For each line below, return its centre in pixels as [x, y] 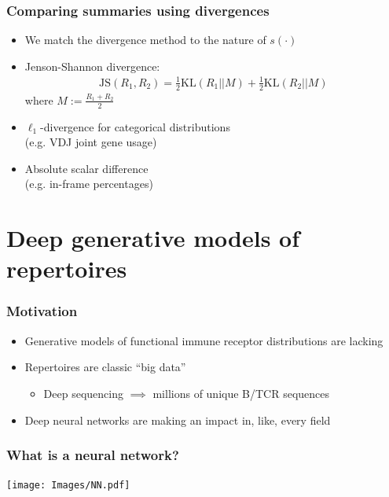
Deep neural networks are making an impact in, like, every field [178, 420]
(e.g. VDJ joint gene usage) [91, 142]
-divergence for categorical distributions [135, 126]
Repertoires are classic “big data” [105, 367]
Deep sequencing [83, 393]
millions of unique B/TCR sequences [241, 393]
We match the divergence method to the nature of [145, 40]
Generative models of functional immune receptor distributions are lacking [204, 340]
